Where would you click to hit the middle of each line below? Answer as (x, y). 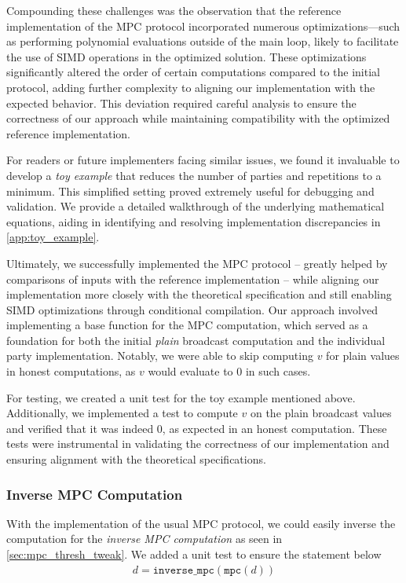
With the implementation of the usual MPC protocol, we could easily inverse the (201, 523)
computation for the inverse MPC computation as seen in (144, 539)
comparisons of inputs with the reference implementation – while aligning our (193, 279)
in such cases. (278, 371)
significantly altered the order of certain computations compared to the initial (193, 72)
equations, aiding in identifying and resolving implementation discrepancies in (194, 221)
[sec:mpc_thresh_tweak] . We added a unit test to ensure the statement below (194, 554)
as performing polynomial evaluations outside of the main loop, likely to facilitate (203, 41)
